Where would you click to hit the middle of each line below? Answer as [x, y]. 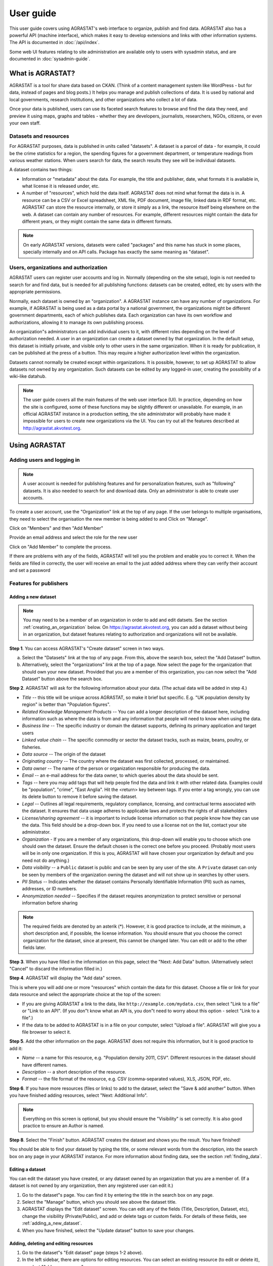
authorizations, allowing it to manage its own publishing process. [77, 322]
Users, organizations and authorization [58, 267]
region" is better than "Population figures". [66, 704]
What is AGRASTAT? [42, 73]
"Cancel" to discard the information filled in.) [56, 968]
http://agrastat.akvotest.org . [52, 428]
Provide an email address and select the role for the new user [73, 537]
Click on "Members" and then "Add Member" [56, 528]
